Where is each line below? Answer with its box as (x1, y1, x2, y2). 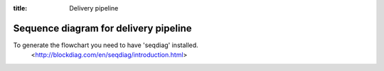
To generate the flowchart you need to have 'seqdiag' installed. (13, 41, 198, 49)
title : (13, 4, 28, 12)
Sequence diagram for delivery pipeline (13, 22, 192, 34)
